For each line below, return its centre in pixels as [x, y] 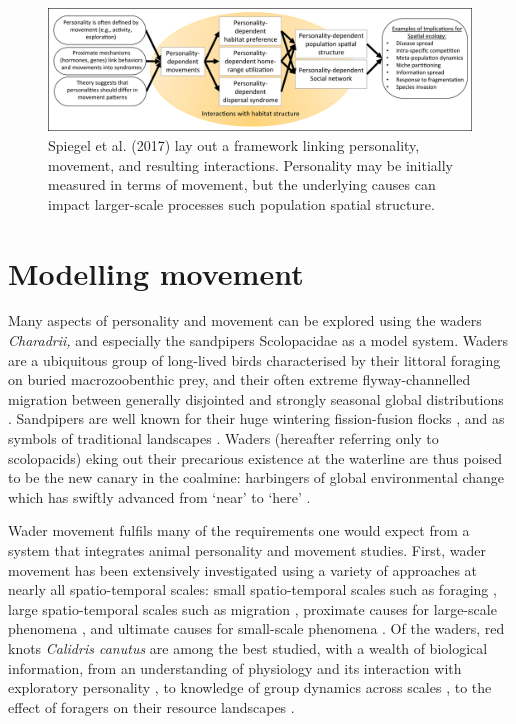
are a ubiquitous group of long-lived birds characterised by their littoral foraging [254, 359]
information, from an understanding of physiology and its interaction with [235, 667]
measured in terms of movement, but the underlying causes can [242, 184]
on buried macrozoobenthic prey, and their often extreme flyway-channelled [239, 379]
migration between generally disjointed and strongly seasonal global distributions [256, 398]
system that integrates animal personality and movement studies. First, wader [247, 550]
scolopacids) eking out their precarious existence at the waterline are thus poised [255, 457]
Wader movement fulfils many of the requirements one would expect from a [239, 530]
